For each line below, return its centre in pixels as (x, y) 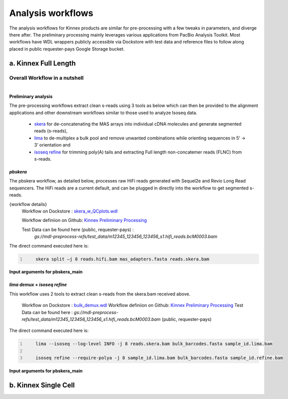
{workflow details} (28, 204)
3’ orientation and (52, 145)
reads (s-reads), (51, 131)
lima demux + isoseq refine (38, 284)
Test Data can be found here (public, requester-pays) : (78, 229)
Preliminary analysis (31, 96)
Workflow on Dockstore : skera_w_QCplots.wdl (70, 211)
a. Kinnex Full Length (42, 63)
